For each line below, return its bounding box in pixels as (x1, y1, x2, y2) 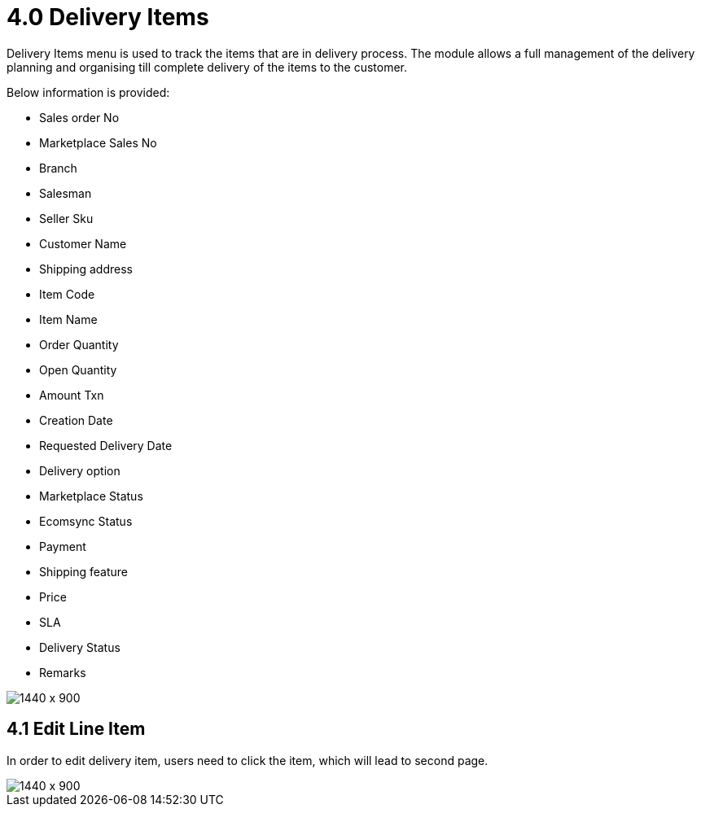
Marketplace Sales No (39, 135, 157, 150)
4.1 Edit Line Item (7, 719, 146, 740)
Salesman (39, 186, 92, 200)
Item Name (39, 312, 98, 326)
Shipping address (39, 261, 133, 276)
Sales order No (39, 110, 120, 125)
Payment (39, 539, 86, 553)
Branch (39, 160, 77, 175)
